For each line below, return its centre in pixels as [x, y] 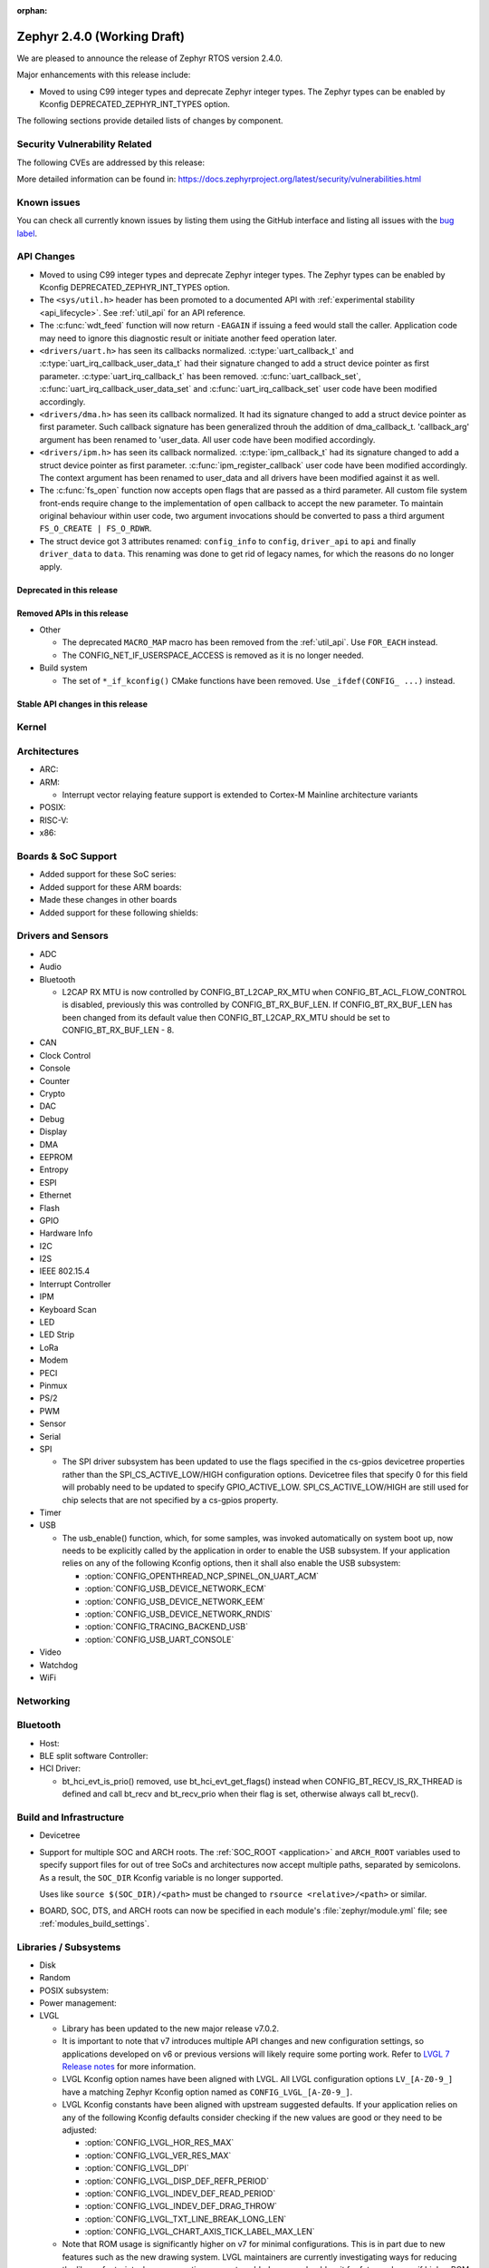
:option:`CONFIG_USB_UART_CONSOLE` [159, 1639]
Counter [55, 1080]
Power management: [78, 2003]
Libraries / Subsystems [69, 1947]
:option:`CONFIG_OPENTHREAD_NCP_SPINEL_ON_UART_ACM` [202, 1576]
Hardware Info [66, 1233]
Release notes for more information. [129, 2067]
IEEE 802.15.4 [65, 1271]
